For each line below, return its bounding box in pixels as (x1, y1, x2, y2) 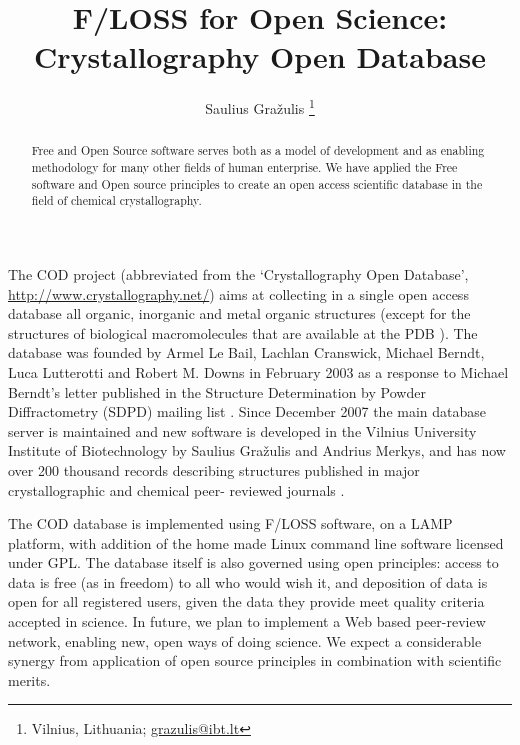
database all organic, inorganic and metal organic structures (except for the (8, 303, 471, 324)
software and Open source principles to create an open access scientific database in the (31, 175, 483, 192)
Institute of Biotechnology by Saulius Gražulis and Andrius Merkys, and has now (8, 440, 506, 461)
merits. (8, 669, 51, 690)
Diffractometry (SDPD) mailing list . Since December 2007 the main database (8, 401, 487, 422)
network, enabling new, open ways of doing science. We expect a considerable (8, 630, 482, 651)
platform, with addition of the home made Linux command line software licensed (8, 532, 504, 553)
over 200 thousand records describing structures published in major (8, 459, 420, 480)
